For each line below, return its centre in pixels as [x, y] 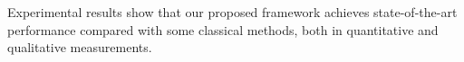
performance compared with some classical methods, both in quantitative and [223, 29]
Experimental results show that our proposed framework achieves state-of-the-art [232, 12]
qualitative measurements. [80, 47]
